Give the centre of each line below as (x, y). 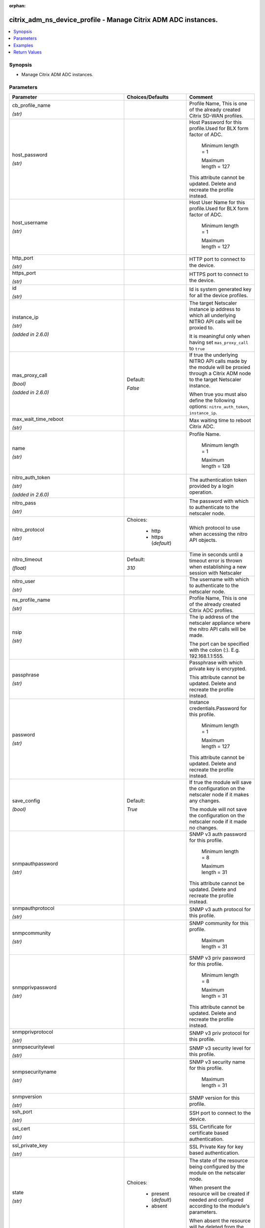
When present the (210, 1188)
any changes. (205, 801)
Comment (201, 97)
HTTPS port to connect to (219, 274)
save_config (26, 801)
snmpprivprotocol (33, 1032)
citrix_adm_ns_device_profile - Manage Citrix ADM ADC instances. (114, 20)
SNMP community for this (219, 923)
